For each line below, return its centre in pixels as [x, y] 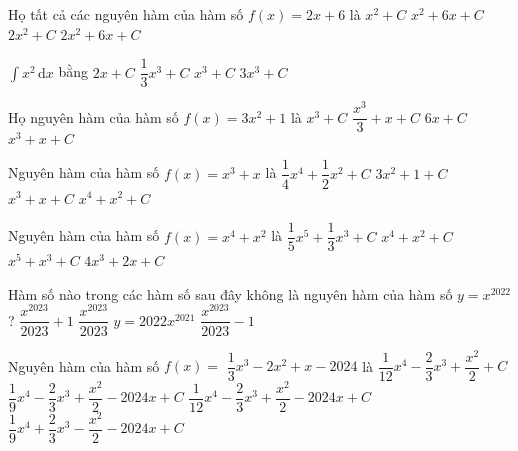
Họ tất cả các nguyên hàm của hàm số [126, 14]
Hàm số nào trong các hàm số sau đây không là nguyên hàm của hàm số [230, 293]
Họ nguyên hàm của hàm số [93, 116]
